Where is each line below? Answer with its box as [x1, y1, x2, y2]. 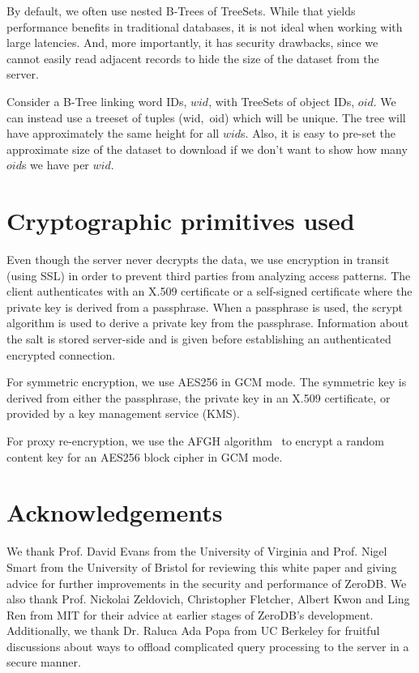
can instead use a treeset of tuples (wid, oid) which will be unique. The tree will [6, 109, 406, 126]
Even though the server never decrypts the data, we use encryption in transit [6, 251, 390, 268]
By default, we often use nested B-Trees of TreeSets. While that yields [6, 2, 356, 19]
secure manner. [6, 654, 81, 671]
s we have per [21, 156, 89, 173]
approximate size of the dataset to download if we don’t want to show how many [6, 140, 408, 157]
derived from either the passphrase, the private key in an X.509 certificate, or [6, 389, 391, 406]
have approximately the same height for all [6, 125, 220, 142]
